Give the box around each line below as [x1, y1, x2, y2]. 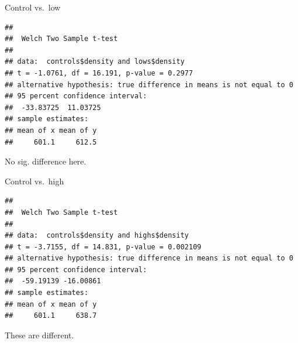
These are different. [5, 328, 74, 341]
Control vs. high [5, 174, 64, 187]
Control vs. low [5, 1, 61, 13]
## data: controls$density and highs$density [5, 231, 189, 240]
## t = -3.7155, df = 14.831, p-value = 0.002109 [5, 242, 202, 251]
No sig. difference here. [5, 155, 86, 167]
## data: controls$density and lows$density [5, 57, 185, 66]
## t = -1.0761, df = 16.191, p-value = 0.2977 [5, 68, 193, 77]
